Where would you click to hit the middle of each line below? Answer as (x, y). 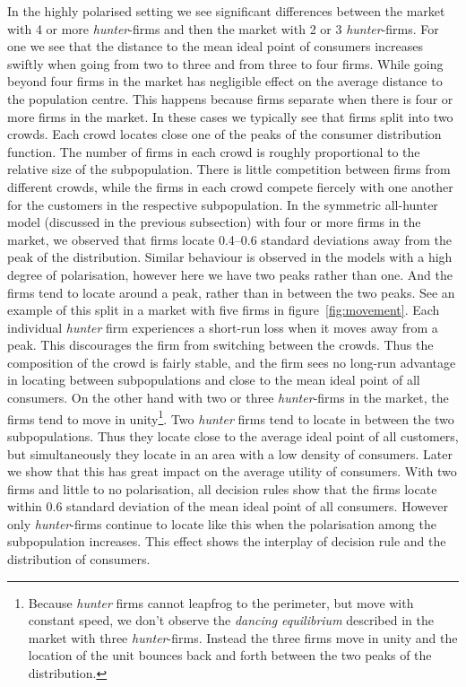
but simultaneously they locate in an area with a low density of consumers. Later (230, 453)
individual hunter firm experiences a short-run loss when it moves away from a (223, 327)
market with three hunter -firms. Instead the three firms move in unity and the (243, 637)
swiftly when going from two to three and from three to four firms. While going (225, 63)
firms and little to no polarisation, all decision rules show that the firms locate (222, 488)
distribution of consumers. (79, 559)
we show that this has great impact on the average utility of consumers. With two (232, 471)
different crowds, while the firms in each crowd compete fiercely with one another (230, 186)
